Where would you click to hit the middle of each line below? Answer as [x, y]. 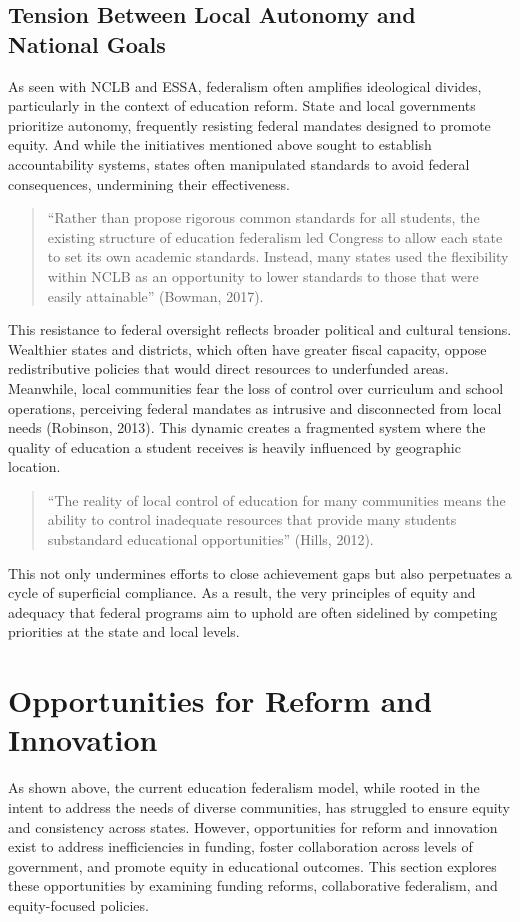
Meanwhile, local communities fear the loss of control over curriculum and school [256, 387]
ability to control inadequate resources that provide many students [252, 519]
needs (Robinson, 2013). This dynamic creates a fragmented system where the [247, 427]
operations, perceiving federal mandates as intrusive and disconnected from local [255, 407]
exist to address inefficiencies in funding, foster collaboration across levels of [240, 846]
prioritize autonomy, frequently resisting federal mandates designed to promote [249, 124]
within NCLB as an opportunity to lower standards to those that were [263, 275]
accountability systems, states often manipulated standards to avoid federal [239, 163]
